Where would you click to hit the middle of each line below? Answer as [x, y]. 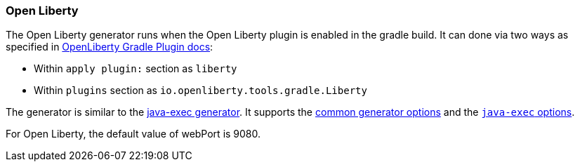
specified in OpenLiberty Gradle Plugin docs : [110, 47]
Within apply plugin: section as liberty [136, 69]
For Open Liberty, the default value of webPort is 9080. [133, 134]
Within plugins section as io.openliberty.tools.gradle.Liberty [200, 91]
